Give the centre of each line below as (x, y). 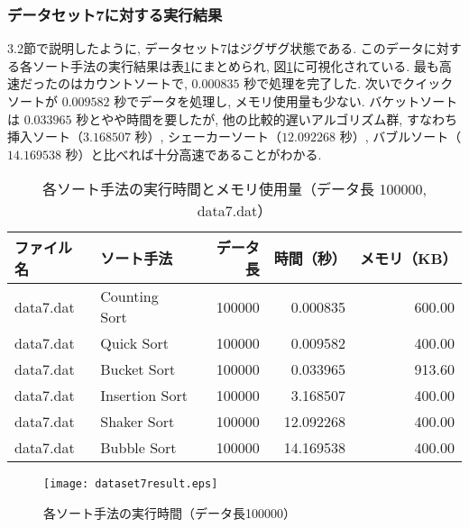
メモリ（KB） (409, 259)
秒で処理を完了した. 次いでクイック (349, 83)
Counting (129, 296)
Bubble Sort (138, 448)
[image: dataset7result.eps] (131, 484)
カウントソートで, (135, 83)
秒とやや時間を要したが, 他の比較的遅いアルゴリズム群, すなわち (267, 118)
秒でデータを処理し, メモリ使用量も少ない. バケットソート (286, 101)
